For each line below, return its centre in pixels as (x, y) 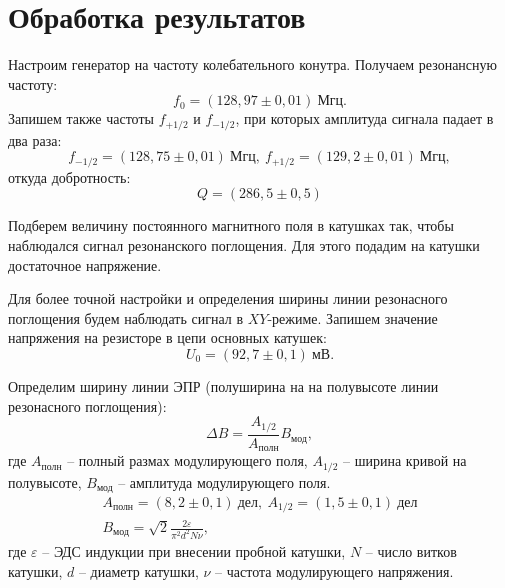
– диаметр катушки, (138, 570)
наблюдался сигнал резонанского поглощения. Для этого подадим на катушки (244, 245)
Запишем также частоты (81, 118)
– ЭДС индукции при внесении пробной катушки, (194, 550)
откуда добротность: (69, 176)
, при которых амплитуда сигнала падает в (364, 118)
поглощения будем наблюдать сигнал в (126, 317)
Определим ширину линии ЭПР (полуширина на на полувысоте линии (223, 385)
